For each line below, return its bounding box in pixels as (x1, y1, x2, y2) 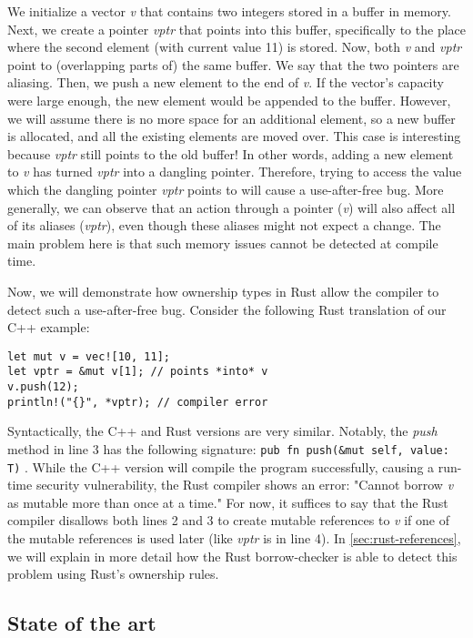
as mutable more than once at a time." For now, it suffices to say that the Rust (7, 492, 448, 511)
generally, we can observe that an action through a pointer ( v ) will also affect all (7, 197, 456, 217)
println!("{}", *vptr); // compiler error (7, 395, 268, 409)
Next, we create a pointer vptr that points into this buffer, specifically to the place (7, 19, 466, 38)
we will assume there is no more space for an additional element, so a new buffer (7, 108, 456, 127)
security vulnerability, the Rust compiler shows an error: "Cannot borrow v (35, 475, 454, 494)
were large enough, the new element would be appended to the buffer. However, (7, 90, 451, 109)
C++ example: (7, 318, 90, 337)
